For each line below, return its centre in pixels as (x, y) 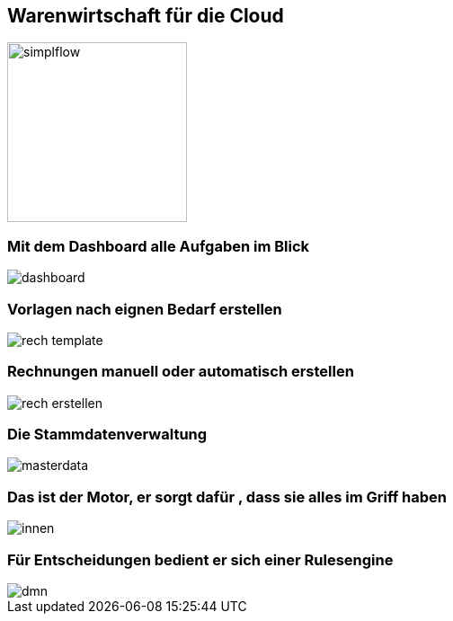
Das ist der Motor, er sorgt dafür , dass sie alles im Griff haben (227, 497)
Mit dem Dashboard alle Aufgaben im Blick (159, 246)
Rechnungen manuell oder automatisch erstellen (181, 372)
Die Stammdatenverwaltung (107, 435)
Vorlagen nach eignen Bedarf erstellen (145, 309)
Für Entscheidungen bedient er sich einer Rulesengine (200, 559)
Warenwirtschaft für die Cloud (146, 16)
